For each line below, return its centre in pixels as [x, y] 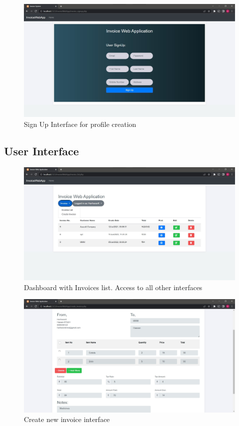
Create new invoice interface [67, 419]
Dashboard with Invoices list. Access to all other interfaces [113, 287]
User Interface [42, 151]
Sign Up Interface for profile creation [80, 124]
